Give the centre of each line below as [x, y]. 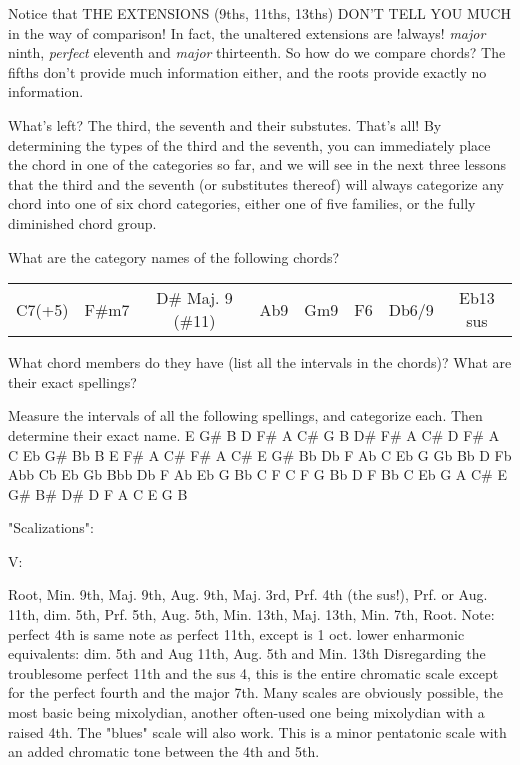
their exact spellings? [72, 381]
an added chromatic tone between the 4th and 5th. [164, 751]
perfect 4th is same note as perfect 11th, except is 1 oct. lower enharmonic [236, 633]
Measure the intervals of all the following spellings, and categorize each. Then [245, 415]
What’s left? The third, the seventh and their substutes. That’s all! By [225, 124]
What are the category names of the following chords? [174, 256]
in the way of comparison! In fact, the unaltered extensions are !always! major [247, 32]
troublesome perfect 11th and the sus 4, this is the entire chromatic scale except [253, 672]
